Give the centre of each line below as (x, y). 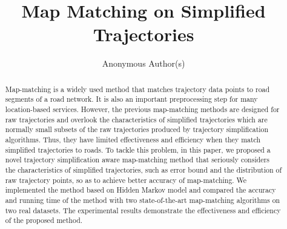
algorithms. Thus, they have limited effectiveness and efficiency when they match (133, 139)
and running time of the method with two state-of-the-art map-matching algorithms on (143, 200)
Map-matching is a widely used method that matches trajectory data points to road (137, 89)
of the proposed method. (44, 220)
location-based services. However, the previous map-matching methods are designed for (142, 109)
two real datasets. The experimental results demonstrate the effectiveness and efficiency (143, 210)
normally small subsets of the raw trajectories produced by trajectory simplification (137, 129)
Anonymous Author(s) (143, 63)
